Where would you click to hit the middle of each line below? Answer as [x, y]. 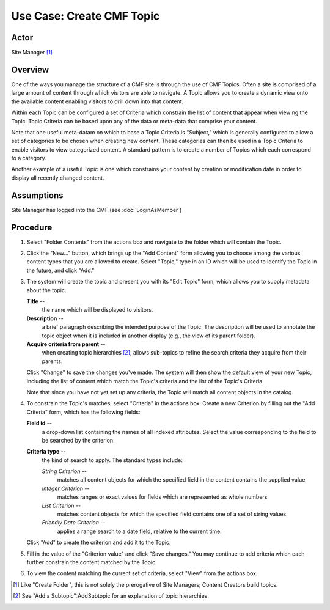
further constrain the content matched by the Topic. [92, 562]
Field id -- [39, 423]
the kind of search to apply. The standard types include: [112, 460]
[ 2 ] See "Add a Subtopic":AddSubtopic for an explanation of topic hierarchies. [111, 596]
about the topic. [46, 290]
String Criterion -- [64, 471]
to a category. [29, 158]
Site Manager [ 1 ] [32, 53]
